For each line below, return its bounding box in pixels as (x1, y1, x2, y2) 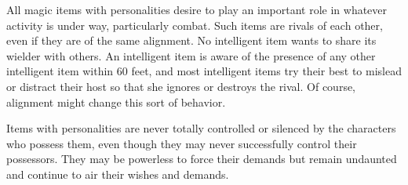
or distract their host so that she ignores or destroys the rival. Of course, (6, 78, 356, 94)
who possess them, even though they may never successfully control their (6, 135, 357, 151)
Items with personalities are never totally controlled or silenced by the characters (6, 120, 396, 136)
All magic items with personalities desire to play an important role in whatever (6, 2, 388, 17)
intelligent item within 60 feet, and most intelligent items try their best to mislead (6, 63, 402, 79)
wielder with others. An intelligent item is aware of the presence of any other (6, 47, 376, 63)
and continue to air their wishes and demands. (6, 165, 229, 182)
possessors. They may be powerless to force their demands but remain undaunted (6, 151, 397, 167)
